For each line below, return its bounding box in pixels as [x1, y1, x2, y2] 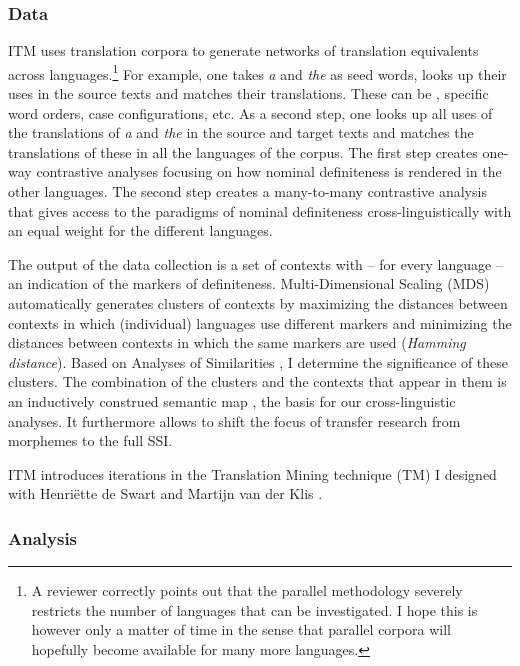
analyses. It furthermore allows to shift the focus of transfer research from [8, 410, 461, 431]
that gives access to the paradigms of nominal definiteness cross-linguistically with [8, 200, 512, 221]
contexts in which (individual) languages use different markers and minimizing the [8, 312, 512, 333]
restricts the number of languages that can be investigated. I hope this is [31, 599, 478, 620]
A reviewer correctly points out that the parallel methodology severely [31, 580, 463, 601]
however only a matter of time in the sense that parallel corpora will [31, 619, 451, 640]
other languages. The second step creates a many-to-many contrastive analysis [8, 181, 487, 202]
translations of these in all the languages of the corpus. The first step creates [8, 141, 478, 162]
